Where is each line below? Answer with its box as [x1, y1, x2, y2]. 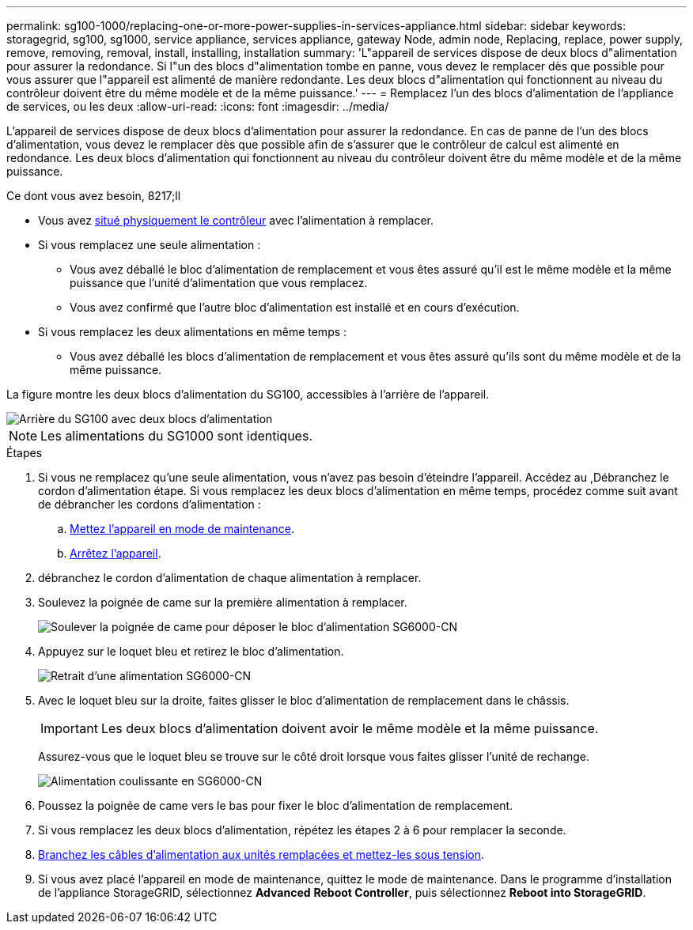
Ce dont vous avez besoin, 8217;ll [6, 189, 181, 202]
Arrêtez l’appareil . [70, 546, 161, 560]
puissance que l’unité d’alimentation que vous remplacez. [70, 276, 368, 289]
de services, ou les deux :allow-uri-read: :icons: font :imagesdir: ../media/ [6, 100, 389, 113]
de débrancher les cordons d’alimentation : [38, 497, 261, 511]
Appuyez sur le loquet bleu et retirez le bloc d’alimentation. [38, 645, 344, 658]
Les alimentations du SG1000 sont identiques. [40, 428, 312, 444]
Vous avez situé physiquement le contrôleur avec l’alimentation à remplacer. [38, 214, 434, 227]
